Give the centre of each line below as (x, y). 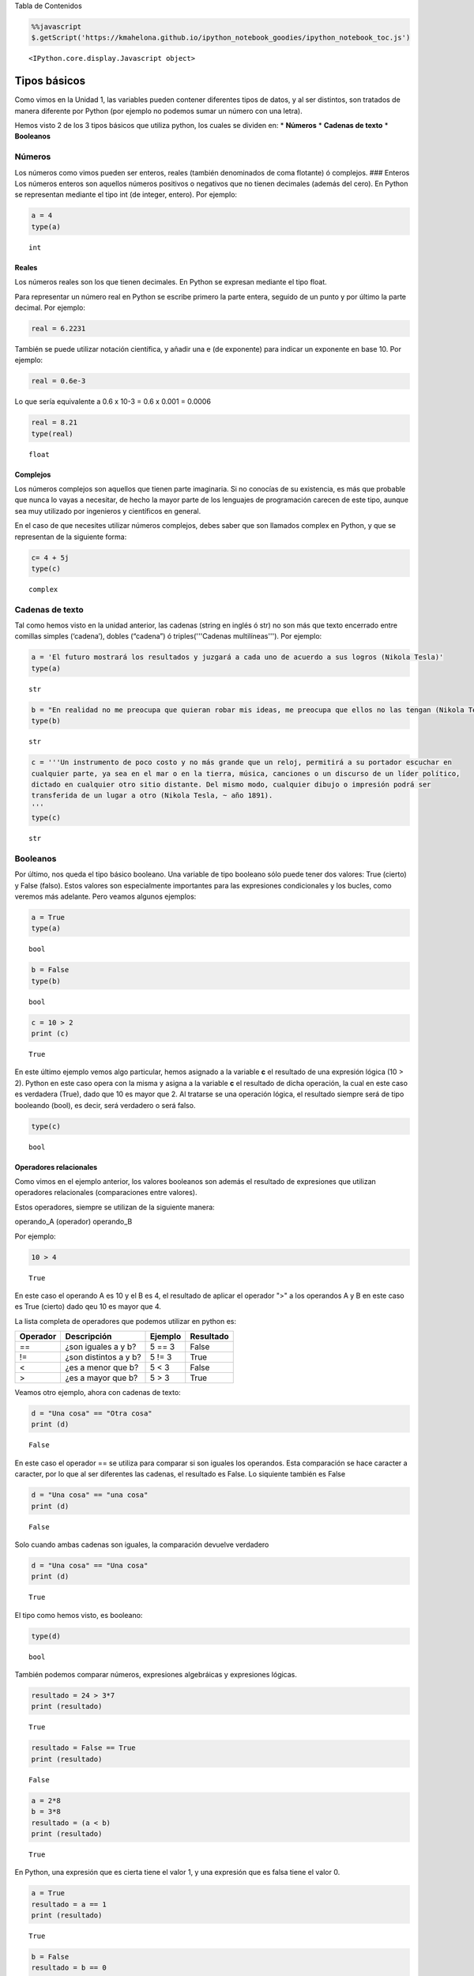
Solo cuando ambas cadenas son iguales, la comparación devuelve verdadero (142, 1544)
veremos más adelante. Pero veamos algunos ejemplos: (105, 896)
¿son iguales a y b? (101, 1347)
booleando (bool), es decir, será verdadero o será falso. (105, 1105)
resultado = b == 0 (69, 1968)
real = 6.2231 (58, 328)
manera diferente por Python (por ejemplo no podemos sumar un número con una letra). (159, 111)
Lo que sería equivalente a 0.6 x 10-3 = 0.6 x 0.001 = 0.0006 (113, 402)
